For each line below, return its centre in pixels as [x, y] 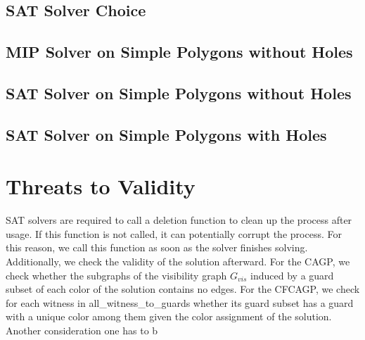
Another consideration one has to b [82, 330]
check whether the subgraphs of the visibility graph [116, 275]
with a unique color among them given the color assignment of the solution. [169, 316]
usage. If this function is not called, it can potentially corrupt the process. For [174, 233]
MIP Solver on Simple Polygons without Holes [179, 52]
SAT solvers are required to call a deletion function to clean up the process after [179, 220]
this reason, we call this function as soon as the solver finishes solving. [157, 247]
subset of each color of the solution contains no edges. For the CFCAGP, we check [183, 289]
